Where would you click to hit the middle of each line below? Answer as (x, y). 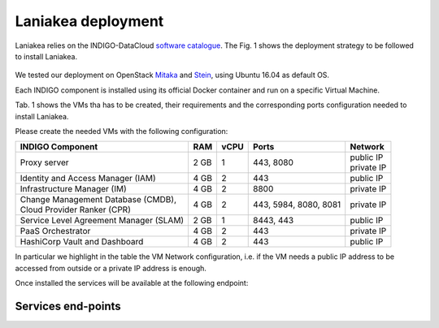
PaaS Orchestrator (55, 231)
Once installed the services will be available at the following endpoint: (132, 283)
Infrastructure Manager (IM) (73, 189)
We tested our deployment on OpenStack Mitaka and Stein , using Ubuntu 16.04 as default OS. (172, 75)
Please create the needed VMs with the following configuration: (122, 131)
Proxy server (44, 162)
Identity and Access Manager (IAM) (88, 179)
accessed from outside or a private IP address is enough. (111, 268)
